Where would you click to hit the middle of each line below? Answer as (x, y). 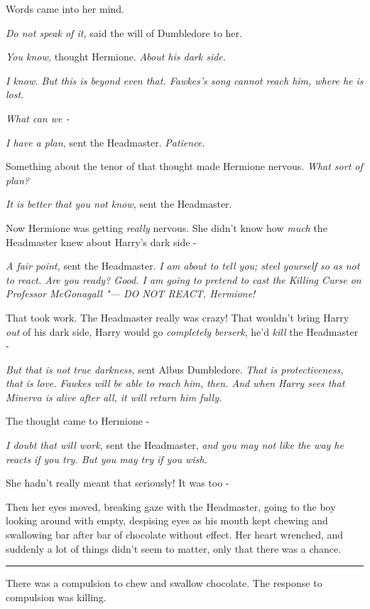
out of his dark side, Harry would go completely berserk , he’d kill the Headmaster (182, 331)
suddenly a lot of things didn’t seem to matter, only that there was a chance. (174, 548)
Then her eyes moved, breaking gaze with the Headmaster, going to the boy (171, 506)
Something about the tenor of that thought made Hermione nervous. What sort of (184, 166)
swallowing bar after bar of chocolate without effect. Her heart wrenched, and (175, 535)
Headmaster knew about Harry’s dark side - (101, 242)
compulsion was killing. (56, 597)
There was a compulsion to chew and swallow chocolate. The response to (164, 583)
